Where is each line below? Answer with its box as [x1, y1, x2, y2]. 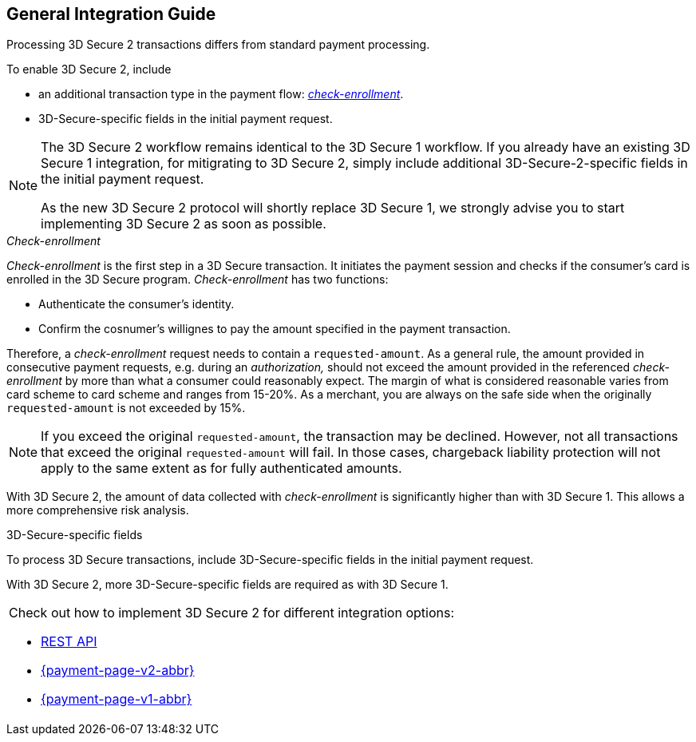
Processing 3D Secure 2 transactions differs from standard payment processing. [6, 38, 430, 52]
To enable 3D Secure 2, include [6, 62, 172, 77]
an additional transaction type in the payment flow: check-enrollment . [38, 87, 404, 101]
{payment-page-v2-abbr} [41, 662, 195, 679]
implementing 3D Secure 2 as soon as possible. [41, 216, 326, 232]
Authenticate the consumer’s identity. [38, 297, 235, 311]
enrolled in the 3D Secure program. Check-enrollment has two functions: [6, 272, 389, 287]
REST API [41, 633, 97, 650]
